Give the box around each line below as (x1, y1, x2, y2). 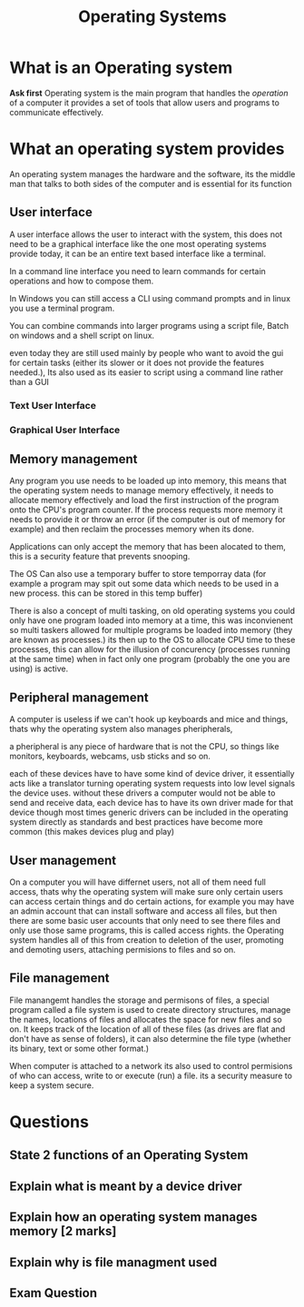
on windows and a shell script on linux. (9, 330, 155, 341)
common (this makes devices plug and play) (9, 827, 175, 837)
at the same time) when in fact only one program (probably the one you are (9, 654, 290, 665)
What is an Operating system (9, 57, 233, 78)
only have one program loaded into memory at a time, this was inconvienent (9, 615, 293, 626)
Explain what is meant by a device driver (9, 1178, 242, 1193)
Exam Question (9, 1285, 98, 1301)
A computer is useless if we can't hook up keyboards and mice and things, (9, 714, 289, 725)
